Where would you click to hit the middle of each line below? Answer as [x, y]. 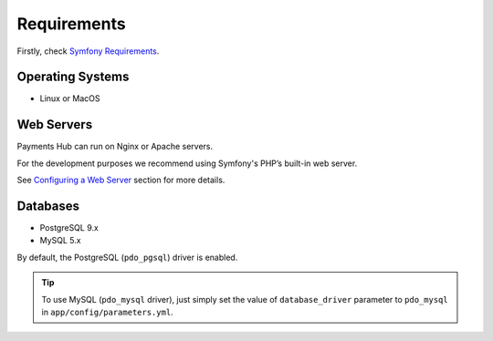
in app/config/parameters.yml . [107, 312]
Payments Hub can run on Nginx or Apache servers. [115, 147]
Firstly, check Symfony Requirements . [88, 51]
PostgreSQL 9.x [69, 228]
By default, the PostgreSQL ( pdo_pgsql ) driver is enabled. [127, 257]
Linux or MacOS [70, 98]
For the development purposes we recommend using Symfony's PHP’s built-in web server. [187, 163]
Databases [48, 206]
